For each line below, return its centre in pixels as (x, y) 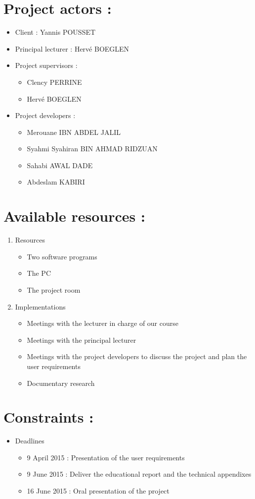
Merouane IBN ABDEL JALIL (74, 132)
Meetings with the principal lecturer (82, 340)
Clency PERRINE (54, 82)
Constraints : (49, 417)
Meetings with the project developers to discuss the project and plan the (137, 356)
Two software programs (62, 256)
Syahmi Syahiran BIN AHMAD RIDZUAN (92, 149)
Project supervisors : (46, 65)
